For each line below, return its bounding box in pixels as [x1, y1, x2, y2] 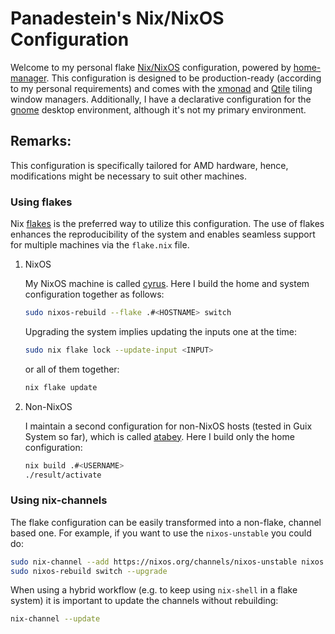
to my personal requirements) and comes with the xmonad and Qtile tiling [10, 82, 313, 94]
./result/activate [24, 470, 102, 480]
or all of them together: [24, 363, 120, 375]
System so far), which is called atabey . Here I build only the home [24, 430, 295, 442]
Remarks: [10, 133, 72, 150]
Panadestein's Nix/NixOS [10, 7, 225, 30]
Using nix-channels [10, 493, 108, 507]
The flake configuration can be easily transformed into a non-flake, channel [10, 516, 322, 528]
